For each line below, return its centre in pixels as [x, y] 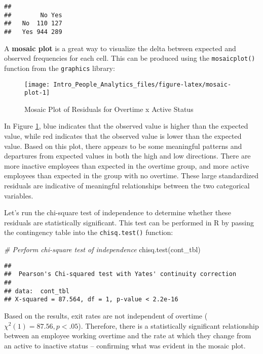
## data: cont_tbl [37, 291]
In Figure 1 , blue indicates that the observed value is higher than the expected [126, 126]
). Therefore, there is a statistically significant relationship [168, 325]
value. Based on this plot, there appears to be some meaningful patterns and [123, 146]
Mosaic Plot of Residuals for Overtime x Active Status [109, 109]
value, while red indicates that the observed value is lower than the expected [123, 136]
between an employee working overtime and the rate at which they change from [128, 336]
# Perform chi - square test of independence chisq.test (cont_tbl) [102, 249]
